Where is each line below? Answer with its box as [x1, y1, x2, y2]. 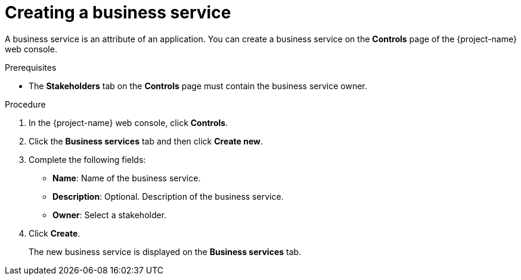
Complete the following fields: [29, 154, 146, 165]
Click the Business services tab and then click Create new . [29, 136, 263, 146]
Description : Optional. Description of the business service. [52, 191, 284, 202]
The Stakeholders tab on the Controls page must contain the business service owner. [29, 80, 367, 91]
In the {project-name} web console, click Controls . [29, 117, 228, 128]
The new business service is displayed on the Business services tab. [29, 246, 302, 257]
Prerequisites [5, 62, 57, 73]
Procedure [5, 99, 46, 109]
